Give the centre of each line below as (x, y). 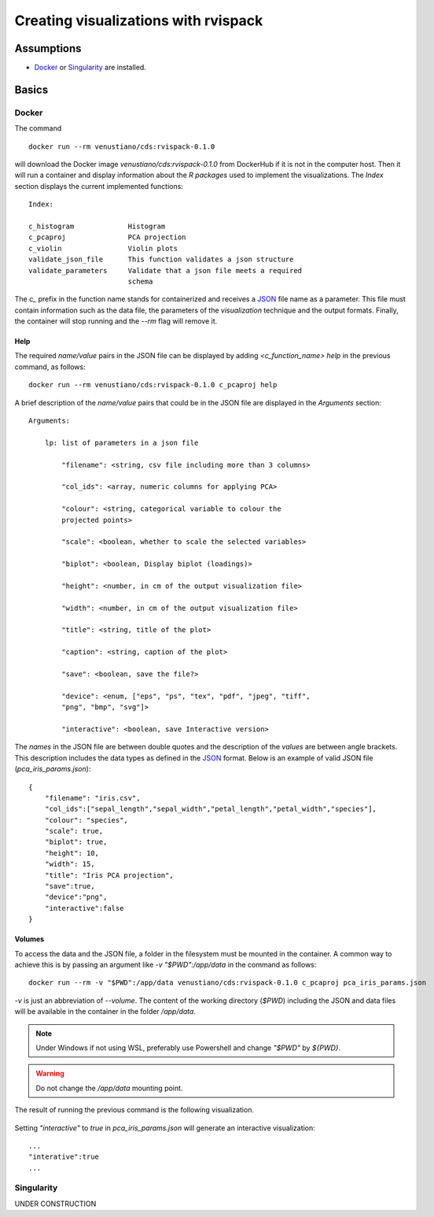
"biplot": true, (76, 842)
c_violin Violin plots (103, 248)
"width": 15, (70, 864)
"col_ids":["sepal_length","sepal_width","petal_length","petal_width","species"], (211, 809)
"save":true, (70, 886)
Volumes (29, 939)
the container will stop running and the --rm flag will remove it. (116, 321)
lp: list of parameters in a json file (121, 442)
